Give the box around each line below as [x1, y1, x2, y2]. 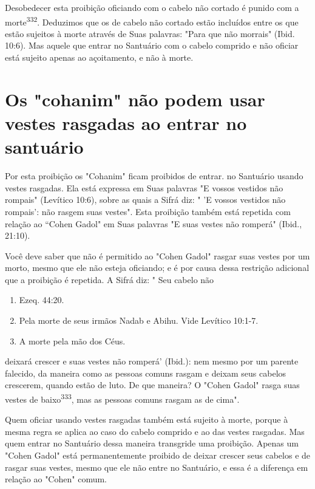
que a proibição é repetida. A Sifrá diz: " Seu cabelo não [5, 273, 214, 286]
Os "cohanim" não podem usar [5, 86, 265, 111]
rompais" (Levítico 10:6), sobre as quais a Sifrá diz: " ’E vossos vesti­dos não [5, 193, 286, 206]
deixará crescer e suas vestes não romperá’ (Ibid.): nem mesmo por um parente [5, 355, 299, 368]
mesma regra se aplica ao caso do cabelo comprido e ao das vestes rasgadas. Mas [5, 425, 305, 437]
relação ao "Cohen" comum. [5, 473, 107, 485]
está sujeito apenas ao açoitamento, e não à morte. [5, 51, 194, 64]
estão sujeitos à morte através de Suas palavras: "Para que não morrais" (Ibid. [5, 27, 295, 39]
